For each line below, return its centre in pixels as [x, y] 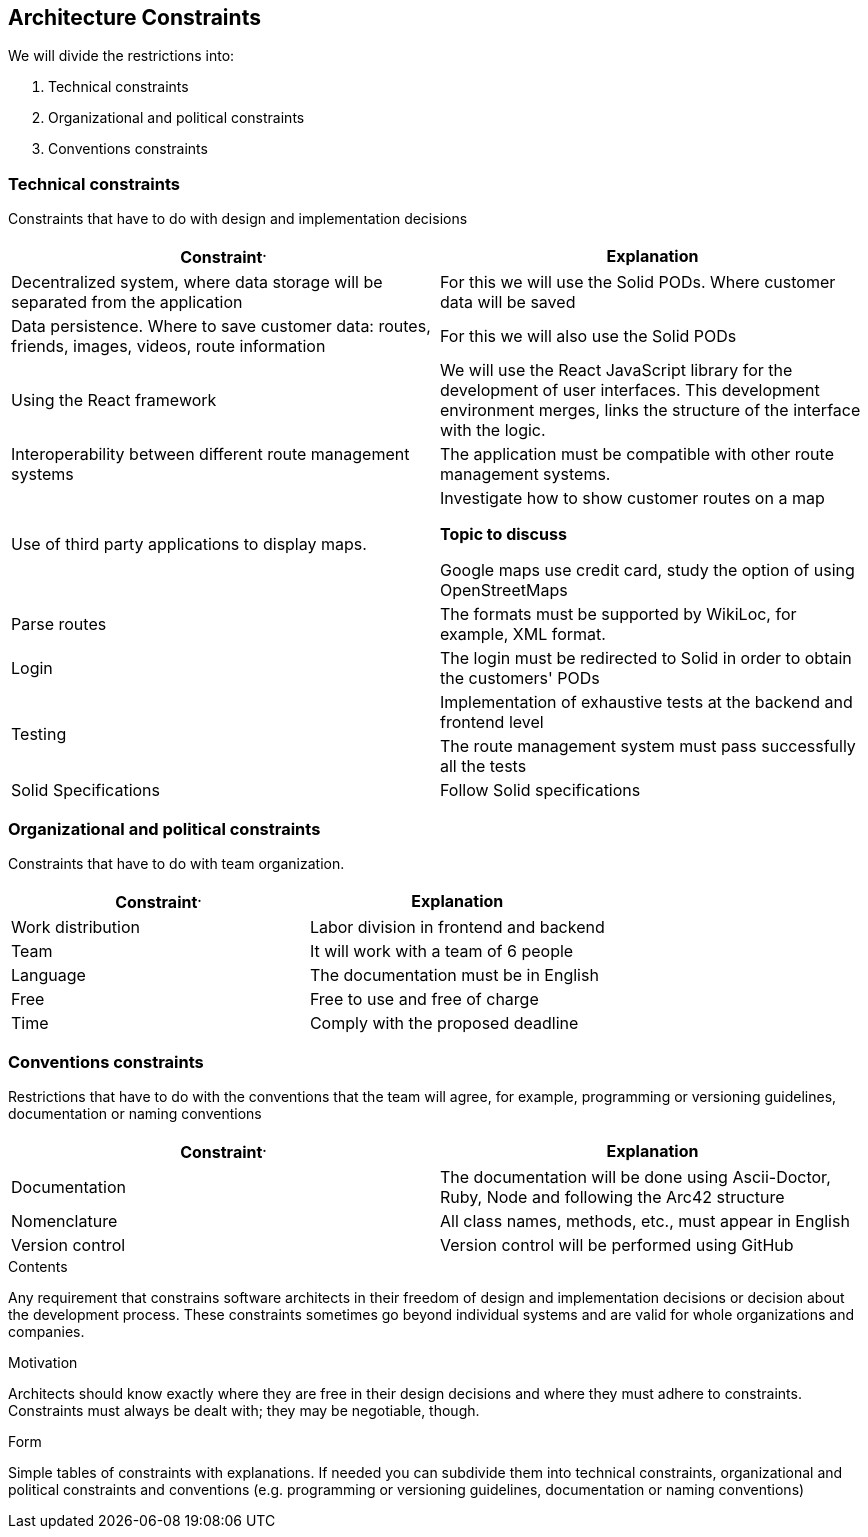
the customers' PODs [520, 677]
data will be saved [508, 301]
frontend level [492, 721]
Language [48, 974]
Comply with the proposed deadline [444, 1022]
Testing [39, 733]
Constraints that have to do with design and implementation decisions [238, 219]
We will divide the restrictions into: [121, 56]
